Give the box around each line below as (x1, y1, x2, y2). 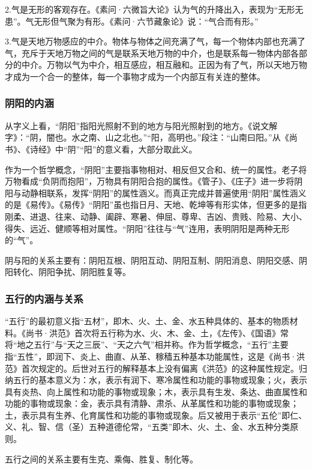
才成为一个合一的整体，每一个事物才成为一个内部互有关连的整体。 (5, 70, 265, 82)
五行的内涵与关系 (5, 291, 83, 306)
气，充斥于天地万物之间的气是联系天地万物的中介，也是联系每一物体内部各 (5, 46, 299, 59)
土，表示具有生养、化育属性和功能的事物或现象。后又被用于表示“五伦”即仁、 (5, 408, 307, 421)
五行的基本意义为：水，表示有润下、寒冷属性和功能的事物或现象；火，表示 (13, 374, 307, 386)
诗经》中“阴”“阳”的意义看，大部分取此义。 (29, 142, 197, 155)
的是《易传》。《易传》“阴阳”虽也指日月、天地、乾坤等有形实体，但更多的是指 (5, 198, 307, 211)
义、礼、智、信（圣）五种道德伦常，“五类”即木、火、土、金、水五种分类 (5, 420, 290, 433)
